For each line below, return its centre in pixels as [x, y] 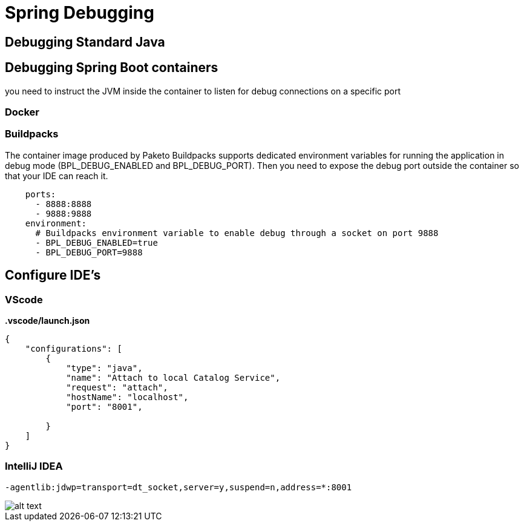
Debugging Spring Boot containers [112, 68]
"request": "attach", [117, 387]
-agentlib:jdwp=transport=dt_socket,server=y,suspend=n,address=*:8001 [178, 487]
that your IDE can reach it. [57, 176]
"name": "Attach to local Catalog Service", [173, 377]
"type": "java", [104, 368]
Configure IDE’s [53, 275]
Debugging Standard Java [85, 42]
